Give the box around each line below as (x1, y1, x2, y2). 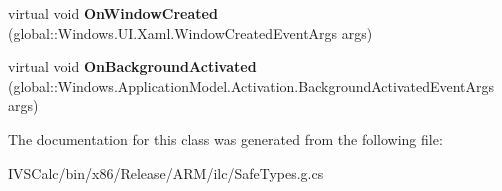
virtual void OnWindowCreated (8, 3, 218, 23)
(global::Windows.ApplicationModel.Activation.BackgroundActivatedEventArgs (8, 75, 495, 96)
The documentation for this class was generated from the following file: (8, 128, 443, 149)
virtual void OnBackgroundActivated (8, 56, 257, 77)
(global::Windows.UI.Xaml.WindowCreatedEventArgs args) (8, 22, 373, 43)
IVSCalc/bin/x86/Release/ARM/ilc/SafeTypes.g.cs (8, 162, 324, 183)
